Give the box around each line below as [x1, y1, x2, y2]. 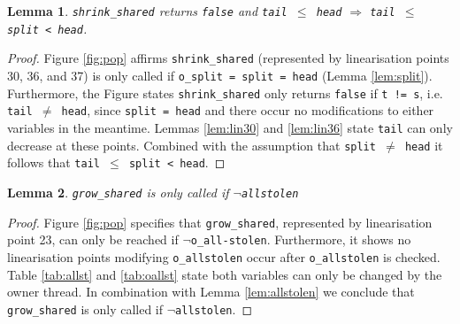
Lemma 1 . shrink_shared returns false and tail [7, 2, 287, 19]
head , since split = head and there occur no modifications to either [61, 101, 434, 120]
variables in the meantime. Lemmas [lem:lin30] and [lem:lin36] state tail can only [7, 118, 453, 136]
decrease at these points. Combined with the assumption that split [7, 135, 376, 154]
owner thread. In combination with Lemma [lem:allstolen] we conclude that [7, 282, 415, 301]
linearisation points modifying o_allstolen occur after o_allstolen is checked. [7, 247, 441, 266]
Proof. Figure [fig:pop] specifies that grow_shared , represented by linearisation [7, 212, 433, 231]
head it [404, 135, 443, 154]
